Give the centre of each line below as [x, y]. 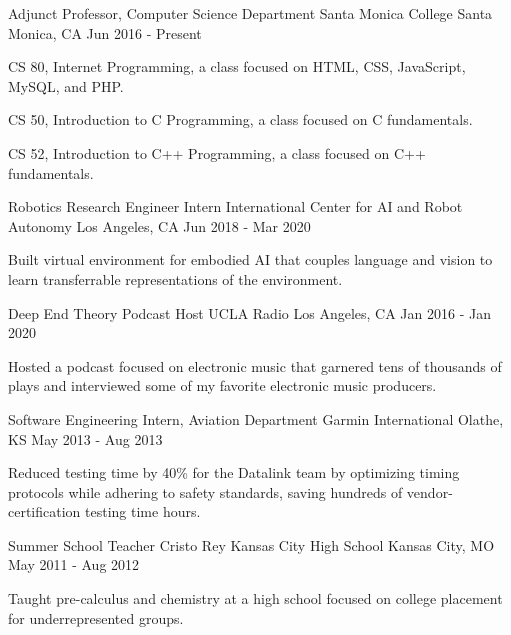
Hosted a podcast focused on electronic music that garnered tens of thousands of [255, 365]
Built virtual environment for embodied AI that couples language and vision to [250, 259]
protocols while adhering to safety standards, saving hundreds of [205, 491]
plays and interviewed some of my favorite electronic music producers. [222, 385]
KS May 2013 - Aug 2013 [85, 438]
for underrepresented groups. [96, 617]
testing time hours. [143, 511]
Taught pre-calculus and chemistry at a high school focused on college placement [255, 598]
